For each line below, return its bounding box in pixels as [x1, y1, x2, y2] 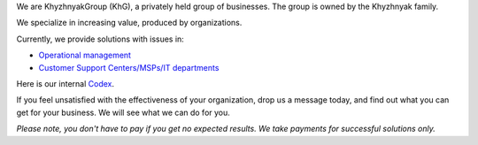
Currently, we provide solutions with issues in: [16, 34, 185, 44]
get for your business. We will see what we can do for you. [16, 107, 230, 118]
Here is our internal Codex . [16, 78, 115, 88]
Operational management [38, 50, 132, 61]
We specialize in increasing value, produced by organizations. [16, 18, 243, 28]
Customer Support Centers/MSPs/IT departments [38, 62, 220, 72]
